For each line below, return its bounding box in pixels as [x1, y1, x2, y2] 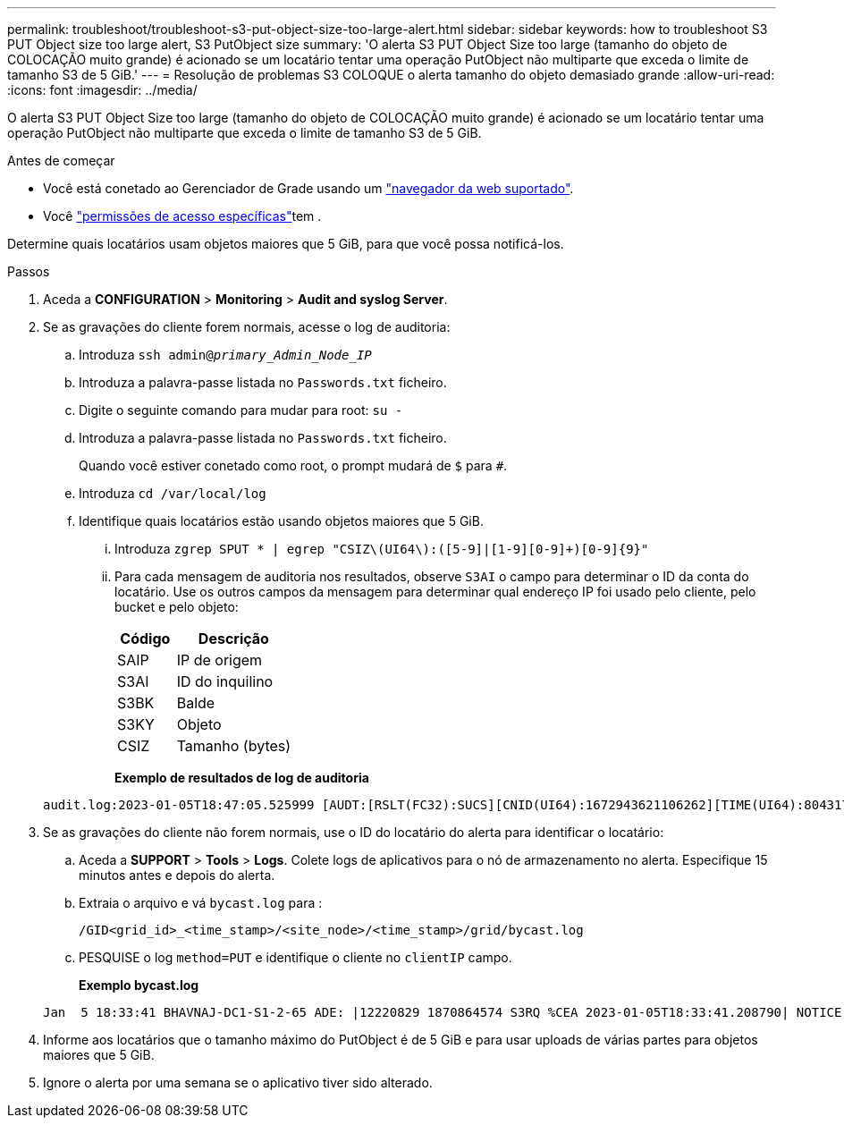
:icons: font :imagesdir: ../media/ [7, 82, 198, 97]
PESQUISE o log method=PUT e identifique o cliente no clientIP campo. [79, 950, 512, 965]
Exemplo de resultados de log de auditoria [114, 770, 369, 785]
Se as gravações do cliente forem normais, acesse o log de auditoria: [43, 319, 451, 334]
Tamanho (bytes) [176, 737, 291, 755]
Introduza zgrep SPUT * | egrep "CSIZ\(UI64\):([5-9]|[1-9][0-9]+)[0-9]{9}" [114, 541, 649, 556]
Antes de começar [7, 153, 115, 168]
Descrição [198, 630, 269, 647]
